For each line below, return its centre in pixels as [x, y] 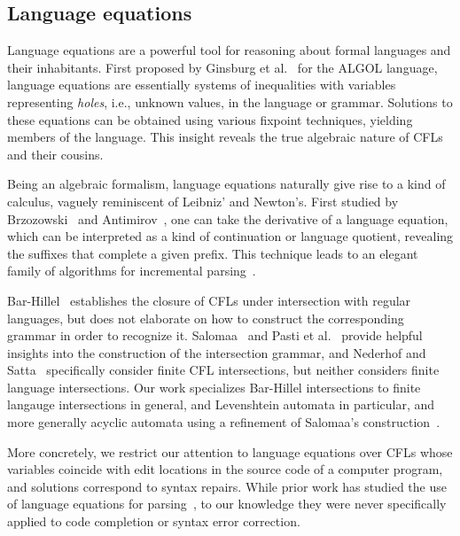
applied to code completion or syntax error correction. [154, 521]
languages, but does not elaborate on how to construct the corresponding [206, 318]
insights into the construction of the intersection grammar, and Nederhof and [217, 352]
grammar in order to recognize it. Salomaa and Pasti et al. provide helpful [215, 335]
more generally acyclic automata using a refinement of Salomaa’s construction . [224, 422]
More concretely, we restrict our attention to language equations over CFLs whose [230, 451]
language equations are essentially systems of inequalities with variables [202, 85]
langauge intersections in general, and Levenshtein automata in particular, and [221, 404]
